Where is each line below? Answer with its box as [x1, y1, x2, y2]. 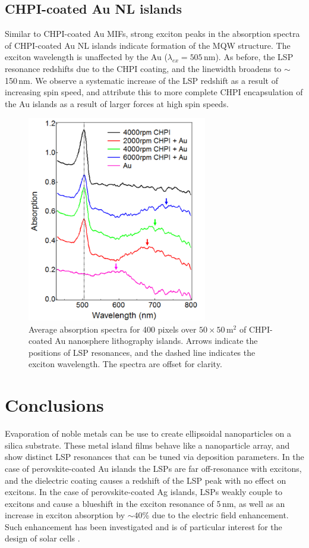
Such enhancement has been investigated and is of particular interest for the [5, 520, 282, 533]
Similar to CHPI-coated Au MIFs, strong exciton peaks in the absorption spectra [5, 27, 300, 40]
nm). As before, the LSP [203, 51, 294, 63]
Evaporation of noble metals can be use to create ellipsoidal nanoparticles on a [5, 427, 292, 440]
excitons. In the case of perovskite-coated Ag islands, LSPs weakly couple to [5, 486, 283, 498]
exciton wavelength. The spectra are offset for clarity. [29, 358, 222, 370]
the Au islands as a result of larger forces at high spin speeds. [5, 97, 229, 109]
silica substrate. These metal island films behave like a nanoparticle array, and [5, 439, 290, 451]
